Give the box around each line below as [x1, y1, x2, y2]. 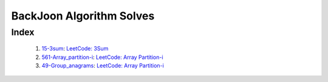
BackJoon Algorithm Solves [11, 9, 155, 22]
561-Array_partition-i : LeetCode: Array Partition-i [41, 53, 163, 61]
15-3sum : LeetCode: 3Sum [41, 45, 109, 52]
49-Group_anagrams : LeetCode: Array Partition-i [41, 61, 164, 69]
